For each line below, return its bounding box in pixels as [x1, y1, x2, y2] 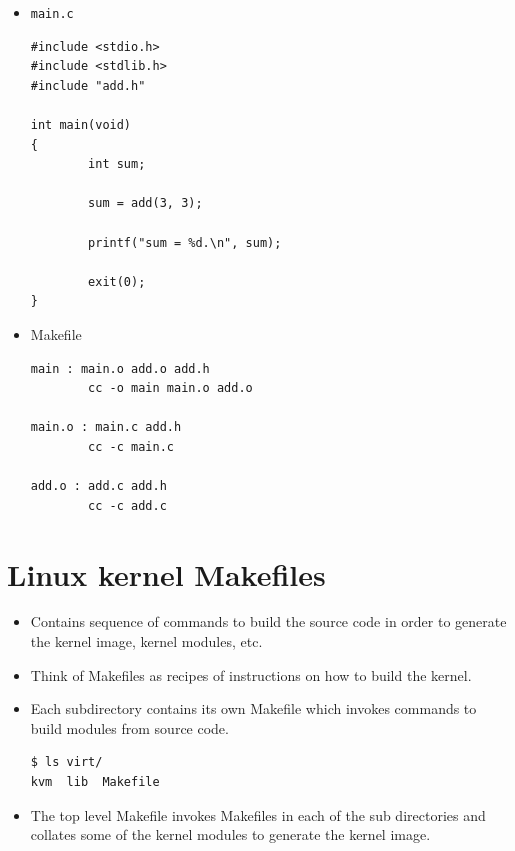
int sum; [88, 157, 146, 172]
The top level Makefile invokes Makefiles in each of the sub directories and [30, 804, 486, 825]
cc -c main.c [88, 439, 174, 454]
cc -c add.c [88, 498, 167, 513]
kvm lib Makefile [30, 775, 160, 789]
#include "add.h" [30, 78, 146, 93]
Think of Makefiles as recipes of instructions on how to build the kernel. [30, 664, 472, 685]
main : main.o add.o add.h [30, 361, 210, 376]
